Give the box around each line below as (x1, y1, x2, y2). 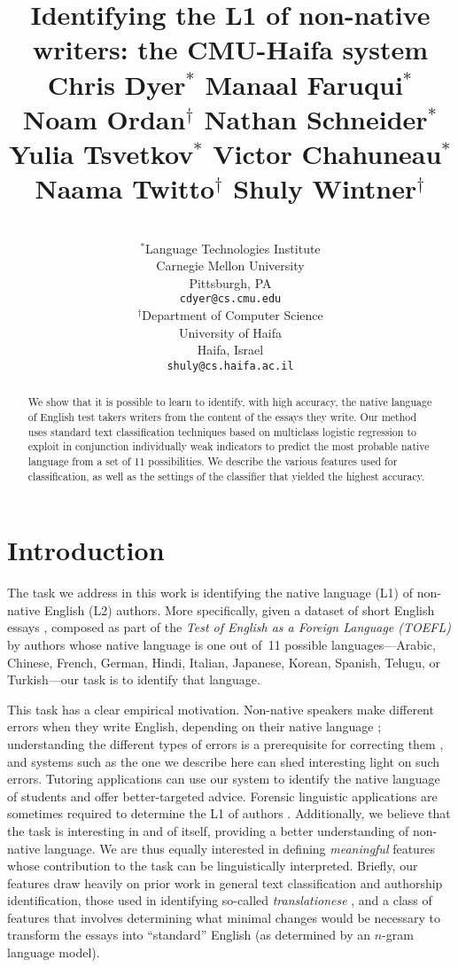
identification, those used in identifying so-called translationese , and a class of (7, 891, 432, 909)
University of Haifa (178, 323, 283, 341)
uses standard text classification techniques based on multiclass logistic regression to (27, 424, 416, 439)
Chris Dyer (47, 66, 186, 102)
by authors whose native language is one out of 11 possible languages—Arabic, (7, 635, 436, 653)
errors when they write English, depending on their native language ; (7, 717, 382, 736)
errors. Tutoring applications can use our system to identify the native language (7, 769, 440, 788)
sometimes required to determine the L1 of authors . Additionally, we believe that (7, 804, 451, 823)
